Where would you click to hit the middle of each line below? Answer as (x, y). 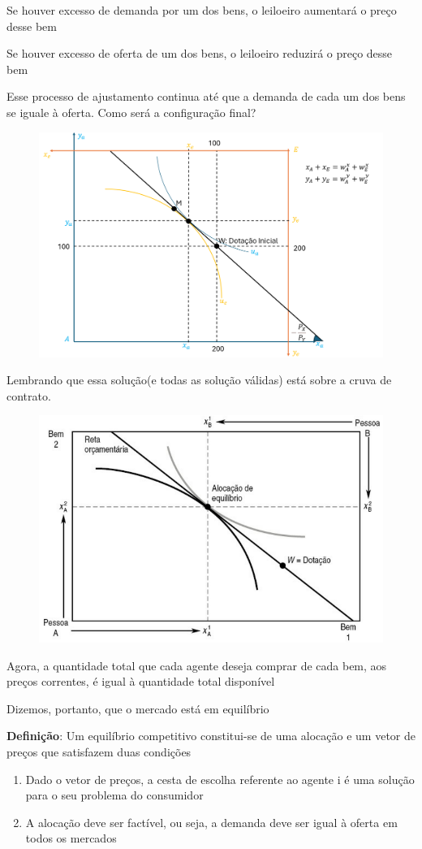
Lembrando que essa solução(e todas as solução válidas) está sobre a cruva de (199, 380)
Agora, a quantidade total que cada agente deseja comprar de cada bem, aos (197, 665)
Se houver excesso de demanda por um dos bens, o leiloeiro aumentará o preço (202, 10)
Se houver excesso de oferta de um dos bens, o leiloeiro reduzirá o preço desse (200, 53)
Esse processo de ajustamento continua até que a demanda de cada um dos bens (206, 96)
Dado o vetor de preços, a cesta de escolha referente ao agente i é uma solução (220, 779)
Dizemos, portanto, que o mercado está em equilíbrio (138, 708)
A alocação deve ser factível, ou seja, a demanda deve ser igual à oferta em (211, 822)
